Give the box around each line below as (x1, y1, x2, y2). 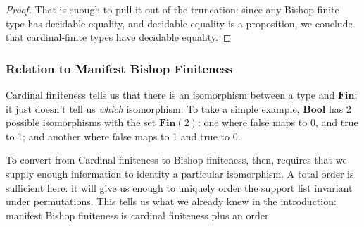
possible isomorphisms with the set (6, 115, 156, 130)
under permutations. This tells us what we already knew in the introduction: (6, 194, 337, 209)
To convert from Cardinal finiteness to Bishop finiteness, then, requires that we (6, 152, 347, 167)
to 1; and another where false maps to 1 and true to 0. (6, 128, 241, 143)
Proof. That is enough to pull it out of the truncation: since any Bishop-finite (6, 2, 339, 16)
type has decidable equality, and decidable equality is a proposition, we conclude (6, 16, 353, 30)
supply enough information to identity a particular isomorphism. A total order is (6, 166, 354, 180)
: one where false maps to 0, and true (197, 115, 358, 130)
